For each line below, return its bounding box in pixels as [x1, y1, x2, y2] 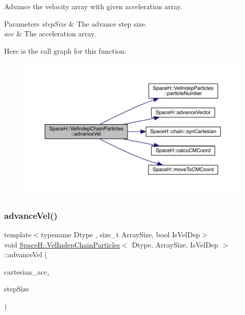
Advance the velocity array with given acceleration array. [4, 1, 183, 11]
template [4, 229, 32, 240]
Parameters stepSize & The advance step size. [4, 18, 147, 29]
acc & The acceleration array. [4, 28, 96, 39]
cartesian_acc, [4, 266, 50, 277]
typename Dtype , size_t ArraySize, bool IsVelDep [41, 229, 200, 240]
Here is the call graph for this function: [4, 45, 127, 56]
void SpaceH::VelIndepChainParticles [4, 239, 120, 250]
